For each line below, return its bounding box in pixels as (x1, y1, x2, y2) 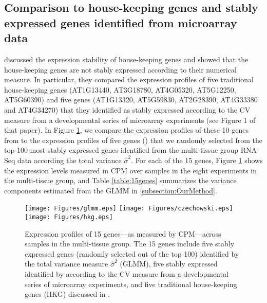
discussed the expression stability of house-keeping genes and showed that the (4, 54, 249, 64)
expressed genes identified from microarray (4, 14, 237, 30)
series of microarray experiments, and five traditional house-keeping (25, 278, 237, 289)
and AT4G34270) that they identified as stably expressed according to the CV (4, 104, 251, 115)
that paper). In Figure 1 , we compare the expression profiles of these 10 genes (4, 124, 249, 135)
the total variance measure (25, 258, 108, 269)
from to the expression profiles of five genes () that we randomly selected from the (4, 134, 262, 145)
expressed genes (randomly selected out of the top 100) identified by (25, 248, 239, 259)
